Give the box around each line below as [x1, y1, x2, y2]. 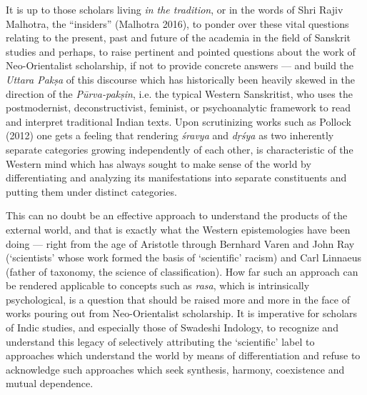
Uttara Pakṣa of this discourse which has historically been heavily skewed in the [6, 71, 356, 86]
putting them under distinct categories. [6, 184, 177, 199]
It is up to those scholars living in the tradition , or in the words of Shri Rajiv [6, 2, 343, 16]
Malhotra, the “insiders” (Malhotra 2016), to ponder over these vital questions [6, 16, 349, 31]
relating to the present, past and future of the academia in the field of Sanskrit [6, 30, 351, 45]
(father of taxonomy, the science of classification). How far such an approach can [6, 264, 358, 279]
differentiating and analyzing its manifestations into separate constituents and [6, 170, 347, 185]
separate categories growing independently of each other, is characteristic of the [6, 141, 353, 156]
